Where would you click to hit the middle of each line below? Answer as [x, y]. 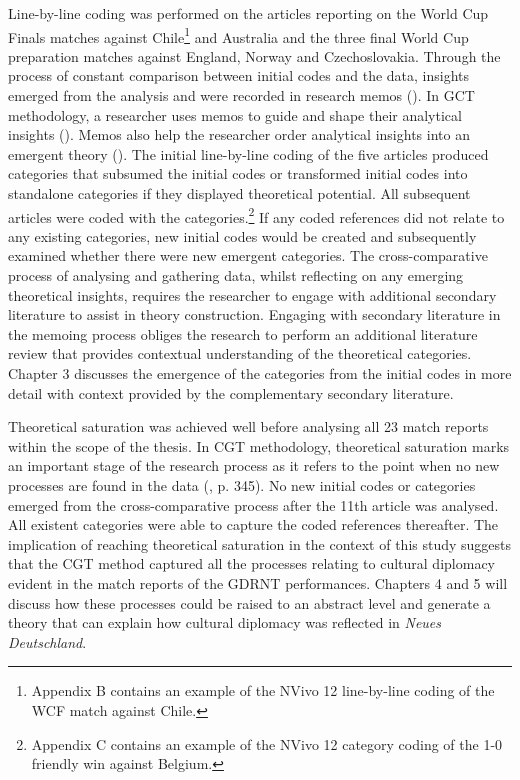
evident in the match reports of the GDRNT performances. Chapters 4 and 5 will [258, 582]
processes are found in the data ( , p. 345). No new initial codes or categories [242, 484]
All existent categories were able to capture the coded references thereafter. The [253, 524]
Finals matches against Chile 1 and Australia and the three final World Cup [238, 35]
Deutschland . [47, 641]
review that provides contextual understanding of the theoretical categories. [240, 353]
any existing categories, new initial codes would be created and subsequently [242, 235]
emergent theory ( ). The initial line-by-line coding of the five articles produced [248, 153]
